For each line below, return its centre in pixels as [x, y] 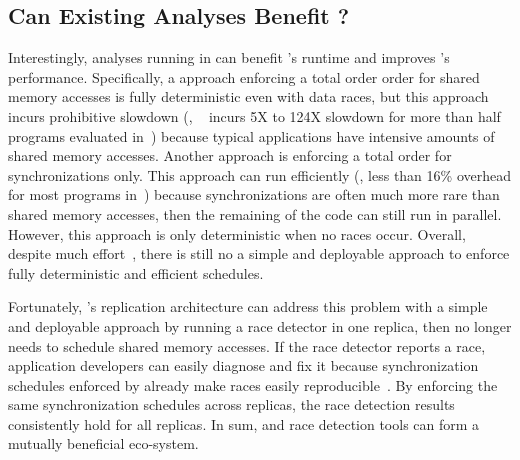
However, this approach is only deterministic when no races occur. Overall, [237, 233]
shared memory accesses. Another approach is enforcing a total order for [230, 155]
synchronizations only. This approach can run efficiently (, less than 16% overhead [259, 174]
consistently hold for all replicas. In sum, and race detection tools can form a [244, 423]
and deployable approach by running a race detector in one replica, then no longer [260, 325]
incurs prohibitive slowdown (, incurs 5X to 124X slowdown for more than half [254, 115]
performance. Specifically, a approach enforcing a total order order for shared [244, 76]
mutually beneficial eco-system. [103, 443]
